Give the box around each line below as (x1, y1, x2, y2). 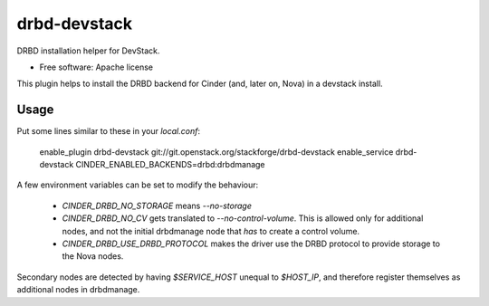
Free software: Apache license (39, 62, 154, 72)
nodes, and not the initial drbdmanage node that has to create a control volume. (62, 225, 360, 236)
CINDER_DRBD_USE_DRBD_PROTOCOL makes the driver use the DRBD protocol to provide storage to (62, 238, 441, 249)
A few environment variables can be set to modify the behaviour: (16, 179, 259, 190)
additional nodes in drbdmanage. (16, 284, 140, 295)
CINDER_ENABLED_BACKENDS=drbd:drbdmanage (75, 159, 266, 170)
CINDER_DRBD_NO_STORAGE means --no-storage (62, 200, 253, 211)
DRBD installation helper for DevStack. (16, 45, 160, 56)
